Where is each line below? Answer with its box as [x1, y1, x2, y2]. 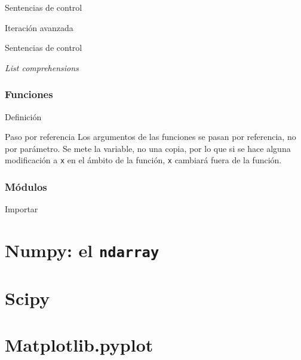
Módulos [5, 179, 47, 194]
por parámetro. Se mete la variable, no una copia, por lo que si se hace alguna [5, 142, 291, 154]
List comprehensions [5, 61, 79, 74]
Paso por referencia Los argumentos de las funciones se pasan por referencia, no [5, 130, 296, 143]
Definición [5, 110, 42, 123]
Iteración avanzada [5, 21, 73, 33]
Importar [5, 203, 38, 215]
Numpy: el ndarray [5, 238, 159, 263]
